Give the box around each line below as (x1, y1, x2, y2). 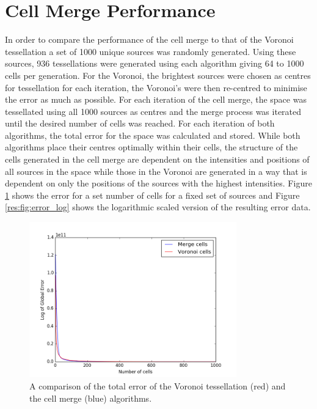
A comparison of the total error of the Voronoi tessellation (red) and (29, 380, 286, 392)
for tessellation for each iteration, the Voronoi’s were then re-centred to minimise (5, 81, 307, 94)
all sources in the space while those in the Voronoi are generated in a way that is (5, 164, 307, 177)
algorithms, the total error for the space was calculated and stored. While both (5, 128, 301, 141)
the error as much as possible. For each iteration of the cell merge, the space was (5, 93, 307, 106)
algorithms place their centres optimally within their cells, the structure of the (5, 141, 298, 153)
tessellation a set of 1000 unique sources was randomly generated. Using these (5, 45, 296, 57)
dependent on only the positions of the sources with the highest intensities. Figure (5, 177, 312, 190)
